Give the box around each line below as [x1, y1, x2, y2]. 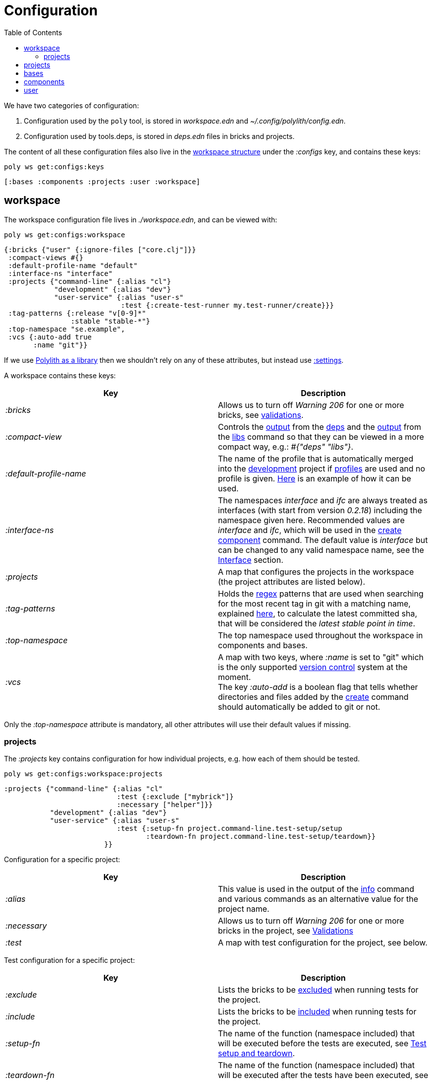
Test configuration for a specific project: [4, 956, 135, 965]
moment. [218, 672, 251, 682]
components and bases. [218, 640, 308, 650]
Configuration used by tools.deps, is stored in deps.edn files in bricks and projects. [24, 132, 295, 140]
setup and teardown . [218, 1048, 295, 1059]
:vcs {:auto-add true [8, 333, 92, 341]
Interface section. [218, 554, 283, 565]
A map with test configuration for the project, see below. [218, 938, 428, 948]
